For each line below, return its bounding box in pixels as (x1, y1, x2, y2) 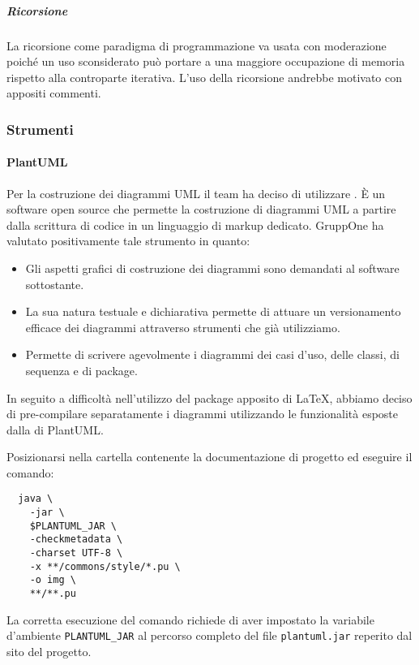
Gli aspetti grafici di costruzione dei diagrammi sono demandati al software (25, 259, 400, 276)
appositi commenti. (6, 84, 101, 101)
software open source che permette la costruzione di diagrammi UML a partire (6, 201, 396, 218)
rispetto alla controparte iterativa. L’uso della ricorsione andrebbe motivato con (6, 68, 402, 85)
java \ (18, 493, 53, 505)
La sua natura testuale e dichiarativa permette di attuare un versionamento (25, 303, 401, 320)
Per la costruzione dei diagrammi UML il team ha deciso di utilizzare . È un (6, 184, 386, 201)
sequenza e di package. (25, 361, 138, 378)
